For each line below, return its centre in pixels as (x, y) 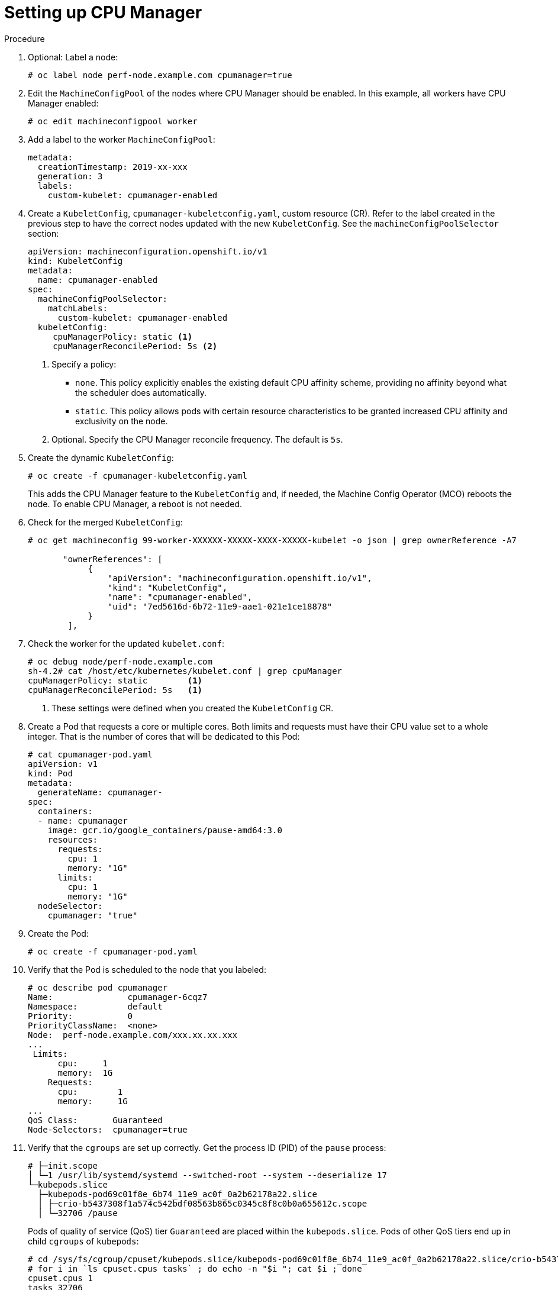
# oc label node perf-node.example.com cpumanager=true (160, 75)
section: (43, 233)
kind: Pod (50, 773)
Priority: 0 (80, 1016)
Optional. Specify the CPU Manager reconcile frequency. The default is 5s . (197, 439)
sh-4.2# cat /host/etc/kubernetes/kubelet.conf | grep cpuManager (185, 671)
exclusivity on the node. (122, 421)
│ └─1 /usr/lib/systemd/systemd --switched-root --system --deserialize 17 (207, 1175)
